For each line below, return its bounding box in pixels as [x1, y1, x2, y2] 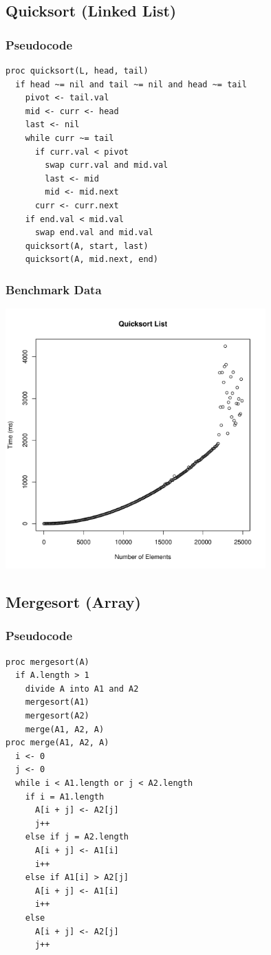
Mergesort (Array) [6, 591, 141, 613]
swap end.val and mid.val [34, 228, 153, 238]
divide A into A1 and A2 [25, 683, 139, 694]
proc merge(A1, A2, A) [6, 738, 109, 748]
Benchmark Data [6, 281, 102, 298]
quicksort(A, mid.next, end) [25, 254, 158, 265]
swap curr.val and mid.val [45, 160, 169, 171]
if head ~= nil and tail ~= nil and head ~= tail [15, 79, 247, 89]
